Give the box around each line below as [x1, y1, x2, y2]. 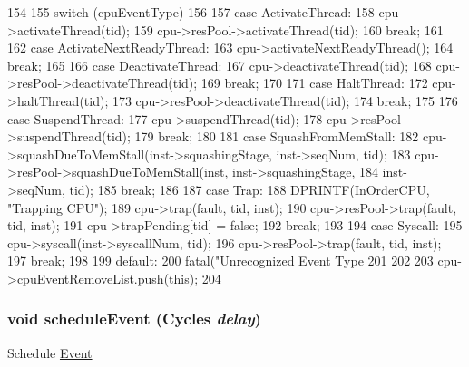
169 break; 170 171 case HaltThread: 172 [200, 73, 428, 92]
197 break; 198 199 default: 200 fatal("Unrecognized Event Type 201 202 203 [7, 251, 434, 270]
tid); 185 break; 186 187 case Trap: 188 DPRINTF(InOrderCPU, [69, 179, 430, 198]
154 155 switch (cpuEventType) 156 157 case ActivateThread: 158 [7, 3, 375, 21]
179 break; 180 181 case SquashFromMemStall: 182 [134, 127, 419, 146]
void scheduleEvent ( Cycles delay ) [7, 307, 261, 330]
